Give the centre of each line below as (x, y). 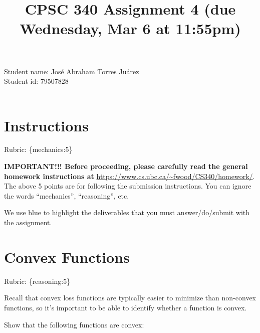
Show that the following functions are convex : (74, 324)
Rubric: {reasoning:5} (37, 281)
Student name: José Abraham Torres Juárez (72, 71)
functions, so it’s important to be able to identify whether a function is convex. (125, 307)
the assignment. (28, 222)
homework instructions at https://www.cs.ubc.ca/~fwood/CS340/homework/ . (129, 176)
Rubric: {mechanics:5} (38, 149)
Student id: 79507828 (36, 81)
